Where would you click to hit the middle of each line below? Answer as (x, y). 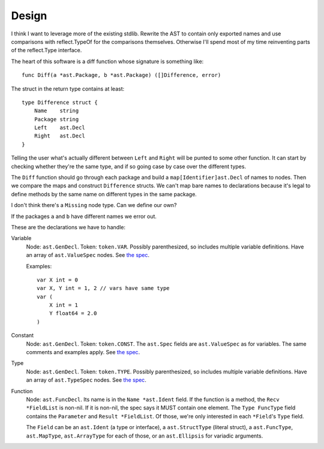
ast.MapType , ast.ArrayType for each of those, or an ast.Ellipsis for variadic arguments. (145, 436)
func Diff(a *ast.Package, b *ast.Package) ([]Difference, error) (121, 75)
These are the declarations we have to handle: (68, 227)
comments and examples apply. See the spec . (83, 352)
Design (29, 16)
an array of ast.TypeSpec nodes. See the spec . (86, 380)
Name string (56, 111)
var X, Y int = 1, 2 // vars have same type (103, 288)
